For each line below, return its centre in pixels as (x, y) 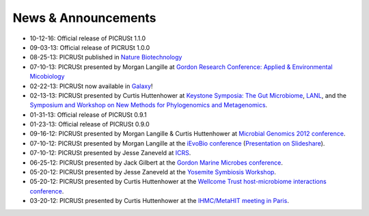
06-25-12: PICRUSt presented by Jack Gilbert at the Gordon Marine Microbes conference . (156, 162)
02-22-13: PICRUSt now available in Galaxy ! (91, 86)
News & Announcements (84, 18)
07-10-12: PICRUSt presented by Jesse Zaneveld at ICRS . (110, 153)
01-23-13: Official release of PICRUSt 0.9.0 (90, 124)
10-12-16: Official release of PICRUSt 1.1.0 (88, 38)
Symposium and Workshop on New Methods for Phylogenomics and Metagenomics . (149, 105)
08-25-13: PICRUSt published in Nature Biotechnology (106, 57)
